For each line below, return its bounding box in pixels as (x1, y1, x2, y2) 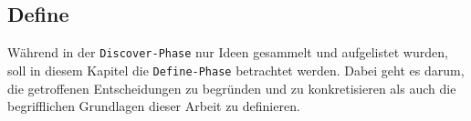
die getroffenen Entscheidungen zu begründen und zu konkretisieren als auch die (7, 78, 456, 97)
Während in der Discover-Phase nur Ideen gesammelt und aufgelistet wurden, (7, 43, 448, 62)
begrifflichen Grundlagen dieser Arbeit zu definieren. (7, 96, 300, 116)
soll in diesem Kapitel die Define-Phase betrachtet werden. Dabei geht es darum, (7, 60, 465, 79)
